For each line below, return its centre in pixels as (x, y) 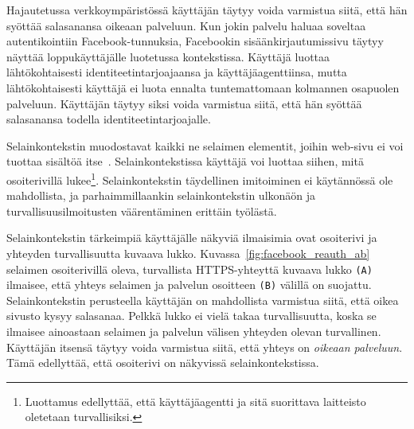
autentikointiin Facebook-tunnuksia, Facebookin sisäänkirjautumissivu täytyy (195, 41)
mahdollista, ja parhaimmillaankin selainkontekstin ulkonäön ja (161, 195)
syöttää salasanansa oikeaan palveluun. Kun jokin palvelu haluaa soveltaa (186, 25)
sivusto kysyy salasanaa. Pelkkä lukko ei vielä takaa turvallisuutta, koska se (191, 316)
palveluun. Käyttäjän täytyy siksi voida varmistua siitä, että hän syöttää (184, 103)
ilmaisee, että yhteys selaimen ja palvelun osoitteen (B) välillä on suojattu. (189, 285)
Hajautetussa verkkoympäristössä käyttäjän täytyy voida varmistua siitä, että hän (207, 10)
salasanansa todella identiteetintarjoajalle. (109, 119)
